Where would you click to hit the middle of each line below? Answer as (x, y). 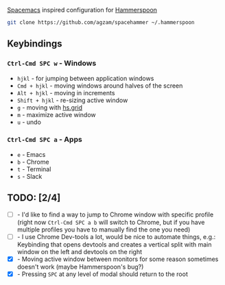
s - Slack (29, 176)
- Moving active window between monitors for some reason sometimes (118, 259)
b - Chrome (33, 162)
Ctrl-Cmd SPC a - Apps (45, 140)
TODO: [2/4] (34, 198)
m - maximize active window (56, 114)
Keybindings (35, 44)
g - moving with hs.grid (50, 107)
